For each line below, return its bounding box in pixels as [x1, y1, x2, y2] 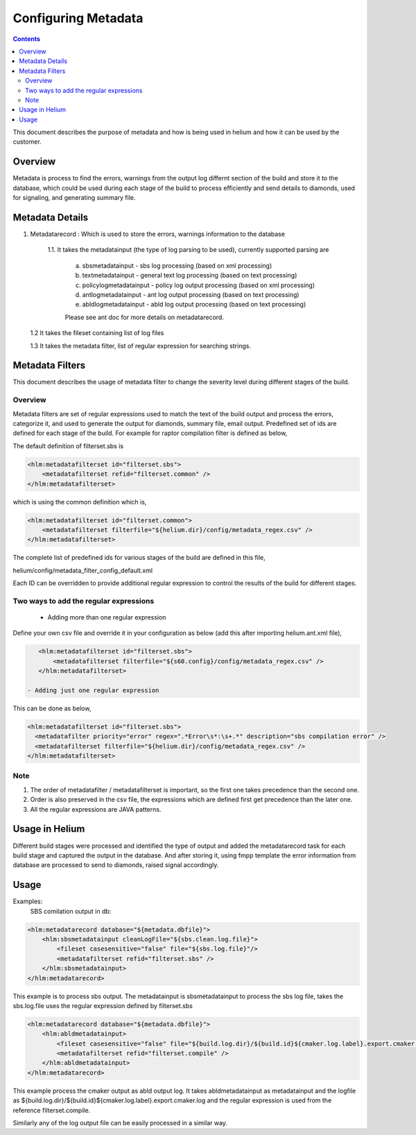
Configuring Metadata [12, 10, 144, 26]
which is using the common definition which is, [12, 497, 147, 506]
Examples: [12, 897, 43, 905]
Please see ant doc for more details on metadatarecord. [64, 313, 225, 321]
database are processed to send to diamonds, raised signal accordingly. [12, 861, 219, 869]
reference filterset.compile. [12, 1106, 91, 1114]
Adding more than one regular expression [47, 613, 166, 622]
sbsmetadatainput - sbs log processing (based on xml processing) [82, 261, 272, 270]
